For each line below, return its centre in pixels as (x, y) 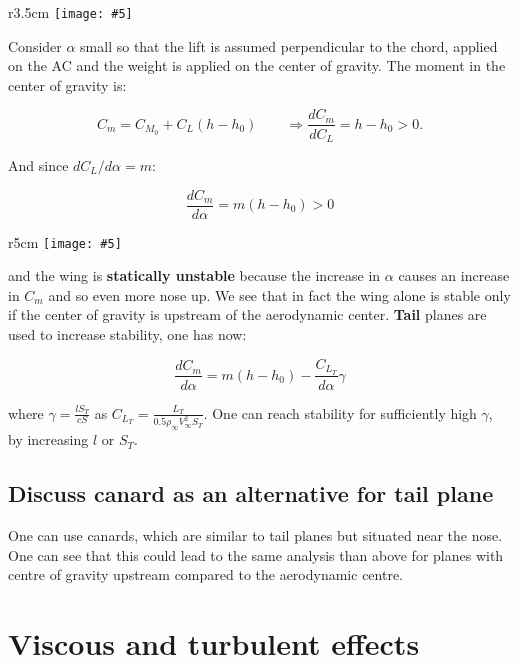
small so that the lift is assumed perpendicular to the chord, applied (289, 45)
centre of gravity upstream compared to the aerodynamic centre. (206, 574)
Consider (35, 45)
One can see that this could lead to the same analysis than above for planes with (256, 554)
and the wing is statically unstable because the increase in (194, 275)
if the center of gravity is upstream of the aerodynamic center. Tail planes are (247, 314)
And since (38, 164)
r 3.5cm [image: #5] (70, 12)
